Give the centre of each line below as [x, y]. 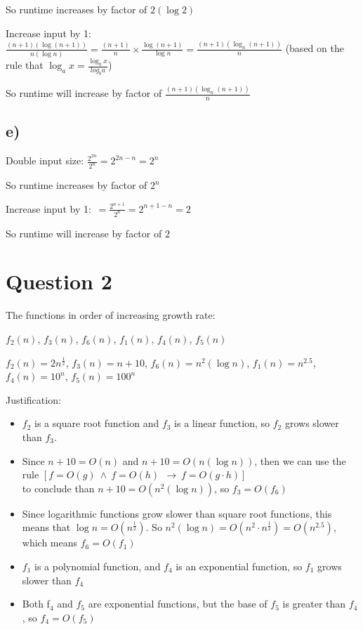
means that [46, 527]
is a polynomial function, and [98, 566]
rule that [25, 65]
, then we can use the [300, 460]
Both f [36, 604]
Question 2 [59, 281]
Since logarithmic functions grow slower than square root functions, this [177, 513]
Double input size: [45, 160]
